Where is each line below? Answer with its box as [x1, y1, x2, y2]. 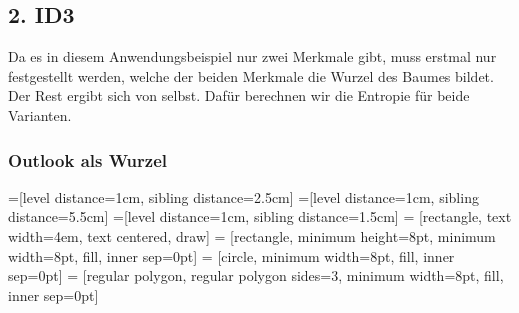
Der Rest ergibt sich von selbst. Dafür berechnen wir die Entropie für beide [8, 85, 470, 106]
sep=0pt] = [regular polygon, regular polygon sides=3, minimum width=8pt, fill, [8, 265, 504, 286]
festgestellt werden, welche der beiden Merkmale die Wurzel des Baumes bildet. [8, 65, 494, 86]
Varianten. [8, 104, 72, 125]
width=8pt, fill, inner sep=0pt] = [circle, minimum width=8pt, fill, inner [8, 245, 455, 266]
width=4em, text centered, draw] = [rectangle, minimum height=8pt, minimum [8, 225, 496, 246]
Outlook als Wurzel [8, 147, 167, 172]
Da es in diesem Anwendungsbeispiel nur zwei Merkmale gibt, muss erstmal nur [8, 46, 497, 67]
